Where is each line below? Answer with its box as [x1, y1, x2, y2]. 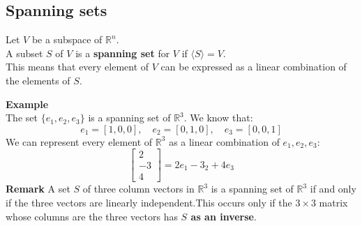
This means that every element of [6, 59, 149, 74]
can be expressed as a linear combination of [160, 59, 347, 74]
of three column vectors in [82, 181, 195, 196]
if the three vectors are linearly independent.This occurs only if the [6, 195, 292, 210]
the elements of [6, 73, 70, 87]
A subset [6, 45, 43, 60]
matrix [319, 195, 348, 210]
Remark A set [6, 181, 70, 196]
